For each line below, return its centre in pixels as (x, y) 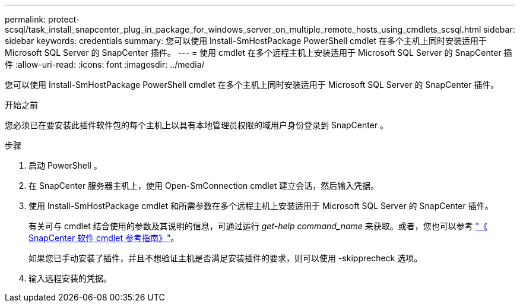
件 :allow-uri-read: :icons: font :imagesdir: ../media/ (105, 64)
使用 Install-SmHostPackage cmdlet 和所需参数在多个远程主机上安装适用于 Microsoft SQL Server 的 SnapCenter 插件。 (261, 206)
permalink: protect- (42, 19)
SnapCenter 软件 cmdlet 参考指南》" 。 (104, 238)
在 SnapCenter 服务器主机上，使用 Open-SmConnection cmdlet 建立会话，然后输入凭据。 (204, 186)
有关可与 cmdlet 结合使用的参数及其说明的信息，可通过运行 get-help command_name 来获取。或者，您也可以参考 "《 (258, 226)
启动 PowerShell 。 (65, 165)
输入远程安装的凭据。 (70, 278)
